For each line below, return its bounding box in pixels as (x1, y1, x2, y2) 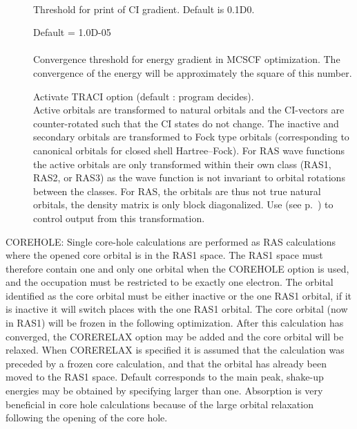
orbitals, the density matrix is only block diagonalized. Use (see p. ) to (33, 197, 334, 212)
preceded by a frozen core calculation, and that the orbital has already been (6, 356, 327, 370)
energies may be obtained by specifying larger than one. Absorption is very (6, 383, 323, 398)
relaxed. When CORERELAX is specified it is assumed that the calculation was (6, 343, 345, 357)
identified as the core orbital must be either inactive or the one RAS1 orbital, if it (6, 288, 352, 302)
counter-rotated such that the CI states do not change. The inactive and (33, 116, 339, 130)
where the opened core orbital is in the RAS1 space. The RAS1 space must (6, 248, 323, 262)
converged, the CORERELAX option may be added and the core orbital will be (6, 329, 344, 343)
